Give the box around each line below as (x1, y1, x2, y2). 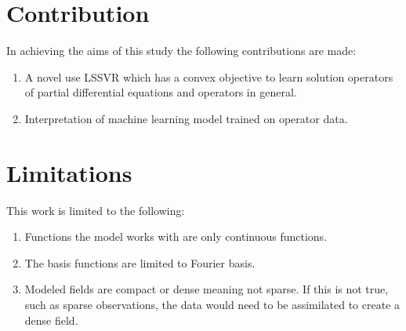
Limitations (6, 156, 132, 188)
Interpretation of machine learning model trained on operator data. (24, 110, 348, 126)
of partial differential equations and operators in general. (24, 84, 297, 100)
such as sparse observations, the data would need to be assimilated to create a (24, 296, 401, 312)
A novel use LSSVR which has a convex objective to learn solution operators (24, 68, 393, 85)
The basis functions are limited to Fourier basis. (24, 254, 256, 271)
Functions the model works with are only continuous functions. (24, 228, 328, 245)
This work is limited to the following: (6, 202, 185, 218)
